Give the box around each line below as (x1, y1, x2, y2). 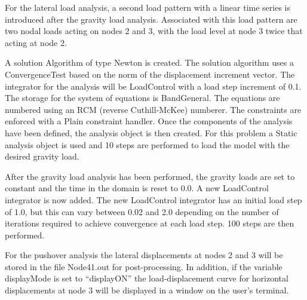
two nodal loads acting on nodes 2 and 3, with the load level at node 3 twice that (5, 25, 303, 37)
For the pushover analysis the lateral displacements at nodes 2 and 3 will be (5, 249, 283, 261)
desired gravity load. (5, 150, 79, 163)
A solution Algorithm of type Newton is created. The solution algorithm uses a (5, 56, 294, 69)
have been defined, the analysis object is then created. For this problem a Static (5, 126, 297, 139)
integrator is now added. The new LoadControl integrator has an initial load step (5, 193, 302, 206)
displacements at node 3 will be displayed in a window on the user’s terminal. (5, 284, 289, 296)
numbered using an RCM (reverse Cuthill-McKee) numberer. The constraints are (5, 103, 302, 115)
